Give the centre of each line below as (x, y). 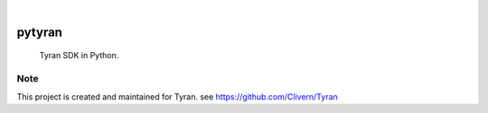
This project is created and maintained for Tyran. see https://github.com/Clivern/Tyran (177, 96)
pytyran (40, 32)
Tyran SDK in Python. (79, 56)
